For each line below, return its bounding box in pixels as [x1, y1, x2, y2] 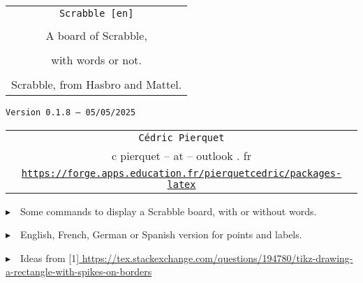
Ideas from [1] [20, 250, 80, 265]
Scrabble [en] [59, 8, 134, 19]
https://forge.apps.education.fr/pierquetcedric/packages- [21, 167, 342, 179]
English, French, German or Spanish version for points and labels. [20, 227, 302, 242]
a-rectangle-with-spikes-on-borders [6, 264, 152, 279]
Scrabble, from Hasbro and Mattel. [11, 76, 182, 92]
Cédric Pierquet [138, 131, 225, 143]
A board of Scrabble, [45, 27, 147, 43]
